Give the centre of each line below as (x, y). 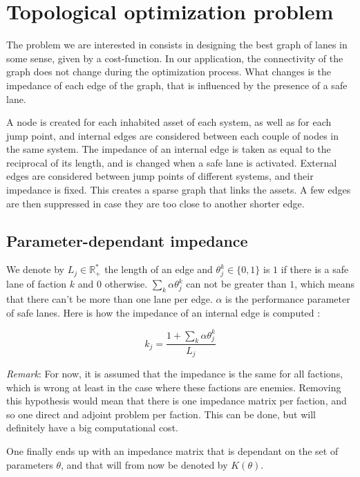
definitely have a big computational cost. (92, 428)
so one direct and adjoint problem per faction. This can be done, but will (161, 414)
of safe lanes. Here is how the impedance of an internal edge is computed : (163, 312)
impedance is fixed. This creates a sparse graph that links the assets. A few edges (179, 190)
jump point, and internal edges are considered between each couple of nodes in (173, 135)
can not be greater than (236, 284)
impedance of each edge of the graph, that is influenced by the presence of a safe (177, 85)
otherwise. (126, 284)
